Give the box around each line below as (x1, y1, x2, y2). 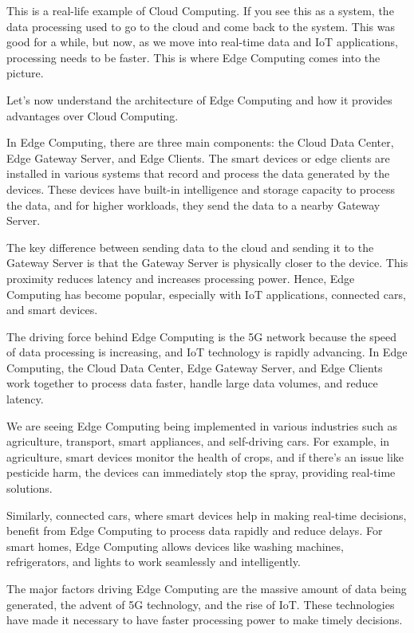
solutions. (6, 480, 53, 497)
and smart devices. (6, 301, 98, 318)
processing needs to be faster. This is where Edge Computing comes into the (6, 49, 380, 65)
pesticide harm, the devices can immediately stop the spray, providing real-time (6, 464, 396, 481)
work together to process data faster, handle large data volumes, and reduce (6, 375, 378, 391)
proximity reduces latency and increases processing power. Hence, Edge (6, 269, 355, 286)
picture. (6, 65, 44, 81)
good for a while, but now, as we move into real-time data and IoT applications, (6, 33, 398, 50)
